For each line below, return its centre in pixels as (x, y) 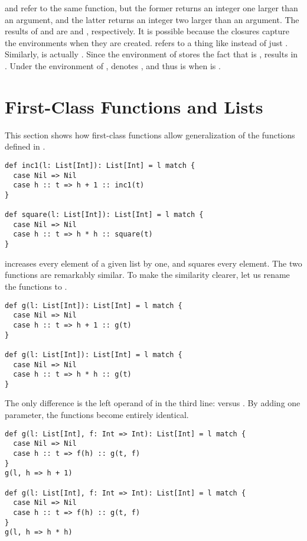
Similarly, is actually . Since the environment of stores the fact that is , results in (151, 54)
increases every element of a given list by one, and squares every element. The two (153, 263)
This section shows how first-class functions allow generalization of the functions (150, 135)
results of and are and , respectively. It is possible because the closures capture (147, 31)
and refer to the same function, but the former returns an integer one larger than (151, 8)
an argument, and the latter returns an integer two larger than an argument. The (152, 19)
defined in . (25, 146)
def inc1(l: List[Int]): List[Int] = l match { (100, 165)
